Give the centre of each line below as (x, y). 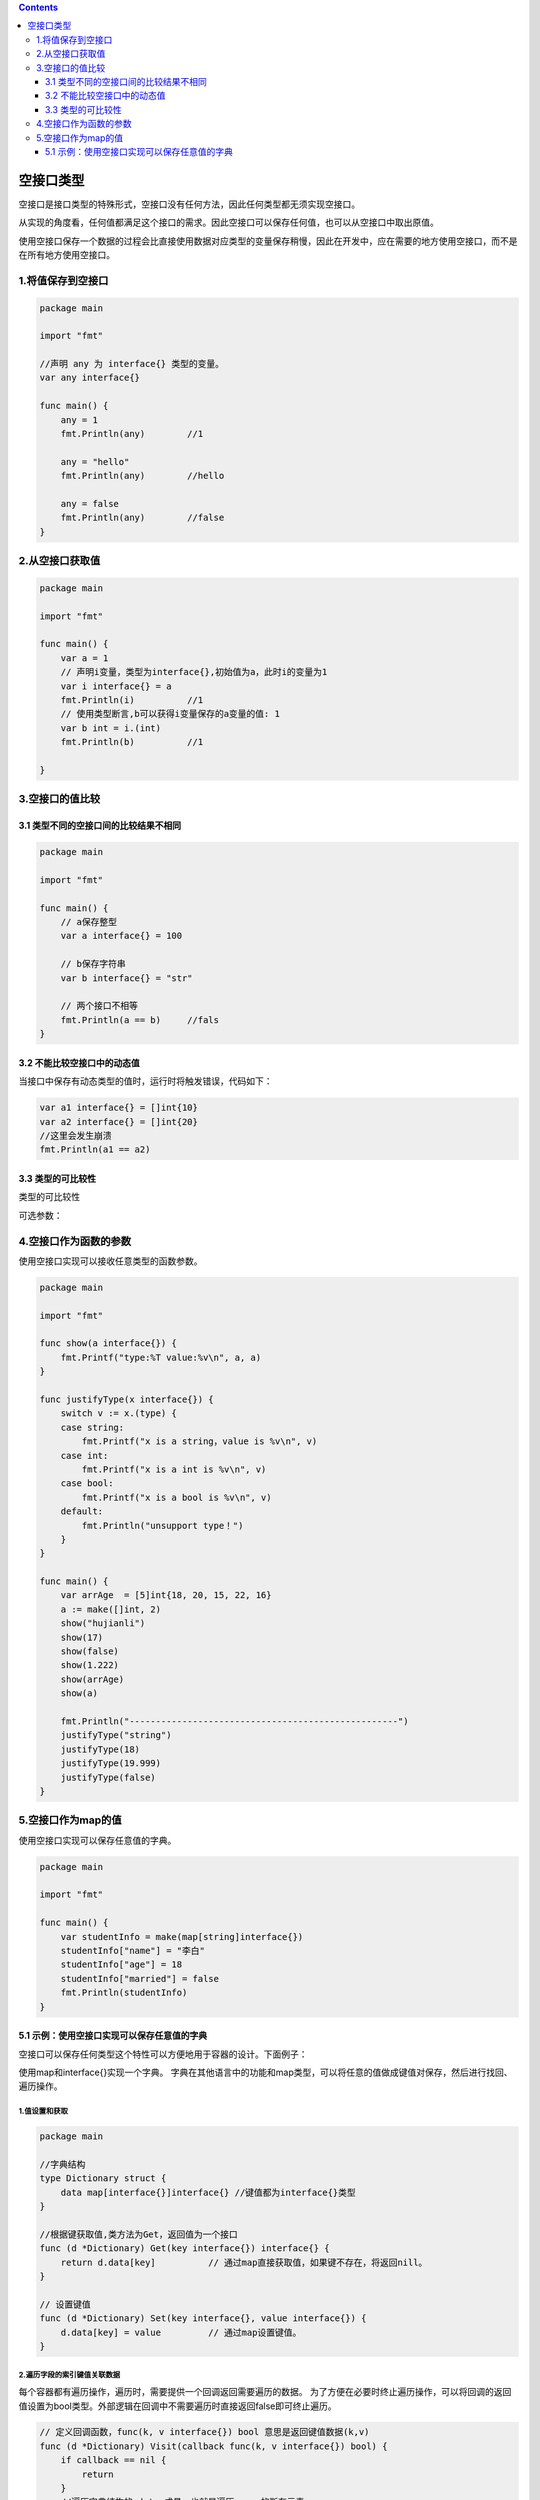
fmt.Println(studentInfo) (124, 1993)
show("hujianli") (103, 1623)
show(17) (82, 1637)
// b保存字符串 (93, 964)
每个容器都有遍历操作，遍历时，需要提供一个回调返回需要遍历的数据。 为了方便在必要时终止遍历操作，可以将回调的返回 (265, 2392)
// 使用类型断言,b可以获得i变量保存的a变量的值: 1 (170, 714)
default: (82, 1511)
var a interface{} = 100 (121, 936)
